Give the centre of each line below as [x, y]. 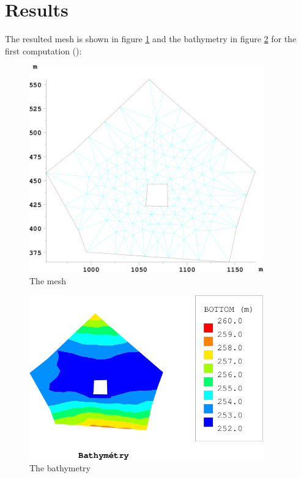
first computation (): [43, 50]
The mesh [48, 280]
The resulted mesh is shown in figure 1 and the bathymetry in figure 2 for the [151, 39]
